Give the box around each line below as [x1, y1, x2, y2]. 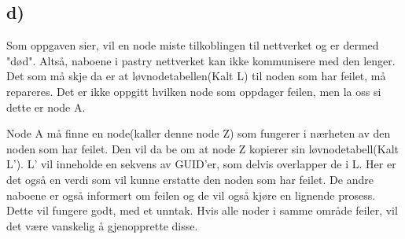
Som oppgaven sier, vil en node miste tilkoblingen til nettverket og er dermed [6, 37, 379, 53]
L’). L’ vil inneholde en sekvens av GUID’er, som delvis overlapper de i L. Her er [6, 156, 396, 172]
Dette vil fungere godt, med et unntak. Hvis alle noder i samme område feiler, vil [6, 202, 398, 219]
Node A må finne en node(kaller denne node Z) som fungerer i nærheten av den [6, 125, 391, 142]
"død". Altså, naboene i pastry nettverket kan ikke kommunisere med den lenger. [6, 52, 396, 68]
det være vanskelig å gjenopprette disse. [6, 217, 198, 233]
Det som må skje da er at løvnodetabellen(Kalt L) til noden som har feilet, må [6, 68, 386, 84]
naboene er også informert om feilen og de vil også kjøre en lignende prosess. [6, 186, 376, 203]
